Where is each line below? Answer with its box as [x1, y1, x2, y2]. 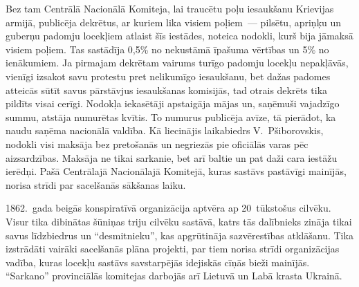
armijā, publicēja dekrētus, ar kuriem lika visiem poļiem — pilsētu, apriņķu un [6, 15, 342, 29]
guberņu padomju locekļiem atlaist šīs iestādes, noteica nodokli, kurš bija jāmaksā [6, 28, 353, 43]
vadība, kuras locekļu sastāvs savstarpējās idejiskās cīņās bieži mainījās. [6, 254, 310, 269]
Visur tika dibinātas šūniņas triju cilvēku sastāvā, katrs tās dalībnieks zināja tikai [6, 214, 352, 228]
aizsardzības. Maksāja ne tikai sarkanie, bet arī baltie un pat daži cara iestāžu [6, 150, 338, 165]
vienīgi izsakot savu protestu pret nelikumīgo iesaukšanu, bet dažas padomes [6, 68, 331, 83]
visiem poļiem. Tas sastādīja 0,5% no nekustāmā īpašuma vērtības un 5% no [6, 41, 329, 56]
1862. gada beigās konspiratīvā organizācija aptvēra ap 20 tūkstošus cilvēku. [6, 201, 331, 215]
